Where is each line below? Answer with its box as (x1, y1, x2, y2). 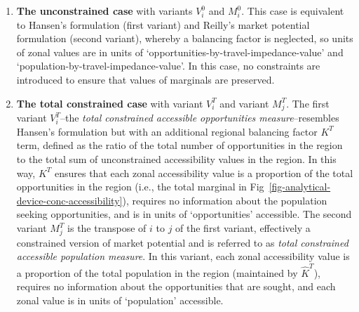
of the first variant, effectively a (175, 221, 311, 235)
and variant (219, 96, 269, 110)
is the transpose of (67, 221, 147, 235)
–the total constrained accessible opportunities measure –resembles (60, 110, 339, 125)
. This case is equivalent (241, 4, 344, 18)
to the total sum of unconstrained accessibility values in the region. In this (16, 152, 337, 167)
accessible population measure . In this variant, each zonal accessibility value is (16, 249, 350, 264)
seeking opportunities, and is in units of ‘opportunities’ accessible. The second (16, 207, 352, 221)
